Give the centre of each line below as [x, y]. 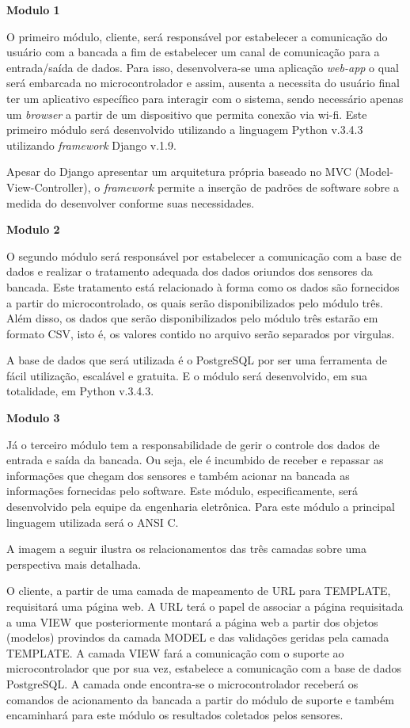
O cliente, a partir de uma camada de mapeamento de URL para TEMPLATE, [199, 591]
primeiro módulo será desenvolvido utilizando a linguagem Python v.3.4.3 [185, 130]
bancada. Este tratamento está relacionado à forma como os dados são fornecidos [203, 286]
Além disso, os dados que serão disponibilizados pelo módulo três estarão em [192, 318]
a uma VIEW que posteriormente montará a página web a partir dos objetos [192, 621]
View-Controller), [49, 187]
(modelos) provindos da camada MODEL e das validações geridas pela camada [198, 637]
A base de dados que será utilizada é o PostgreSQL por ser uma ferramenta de [197, 360]
